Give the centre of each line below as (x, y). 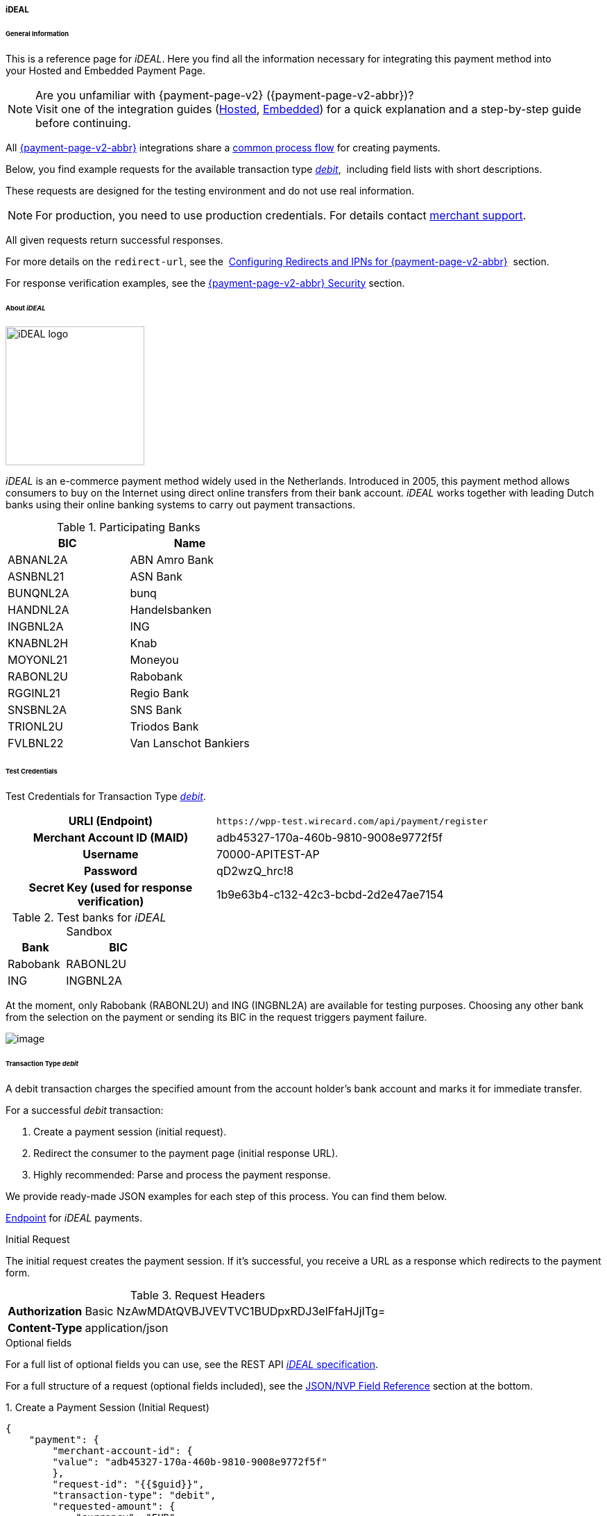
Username (111, 855)
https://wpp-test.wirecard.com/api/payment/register (352, 821)
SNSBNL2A (37, 710)
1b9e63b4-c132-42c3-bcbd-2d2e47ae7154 (330, 895)
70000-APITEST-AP (268, 855)
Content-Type (45, 1327)
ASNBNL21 (36, 577)
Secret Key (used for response (111, 888)
